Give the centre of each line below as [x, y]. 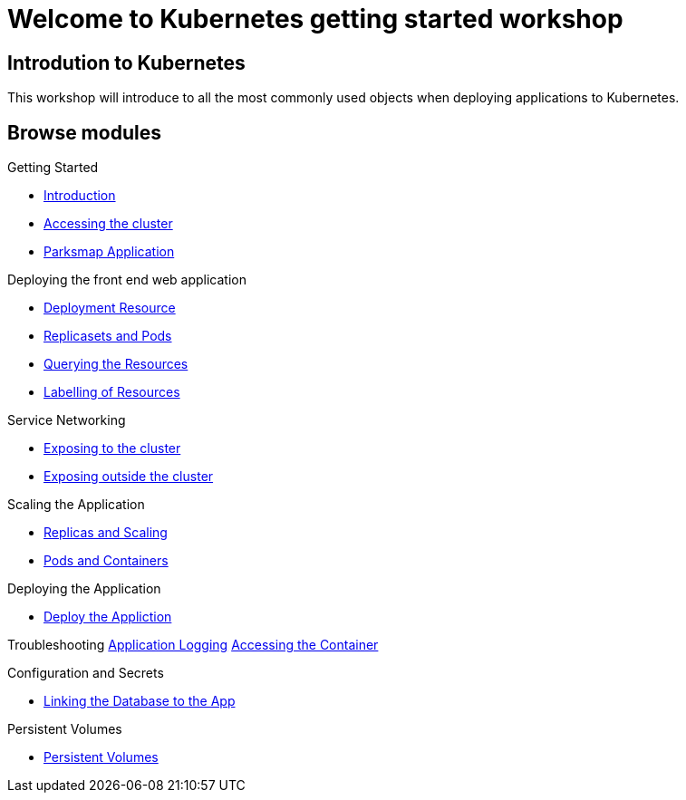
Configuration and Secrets [86, 673]
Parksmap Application [109, 252]
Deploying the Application [84, 589]
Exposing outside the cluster [129, 477]
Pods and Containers [106, 561]
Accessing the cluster [108, 224]
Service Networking [67, 420]
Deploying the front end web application [127, 280]
